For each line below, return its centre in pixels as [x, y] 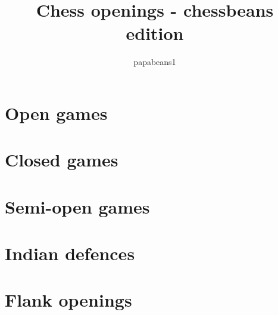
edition [155, 33]
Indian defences [70, 253]
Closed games [62, 160]
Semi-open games [77, 206]
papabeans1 [155, 62]
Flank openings [68, 300]
